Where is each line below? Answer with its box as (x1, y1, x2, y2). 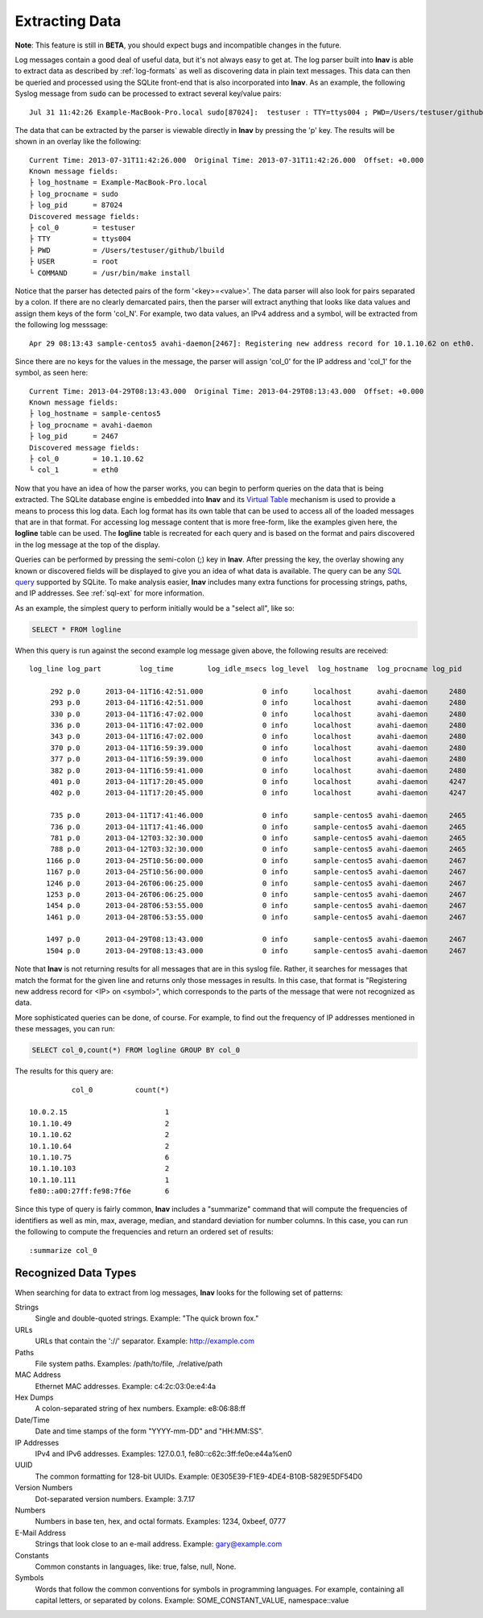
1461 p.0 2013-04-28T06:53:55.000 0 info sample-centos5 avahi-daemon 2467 (45, 912, 467, 922)
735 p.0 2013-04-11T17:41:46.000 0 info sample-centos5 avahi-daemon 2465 (50, 811, 467, 820)
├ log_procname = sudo (29, 189, 119, 198)
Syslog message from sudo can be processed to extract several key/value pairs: (14, 89, 282, 98)
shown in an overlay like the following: (14, 137, 142, 147)
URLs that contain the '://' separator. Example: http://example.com (35, 1336, 255, 1346)
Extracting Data (14, 12, 122, 30)
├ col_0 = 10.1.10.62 (29, 454, 144, 463)
